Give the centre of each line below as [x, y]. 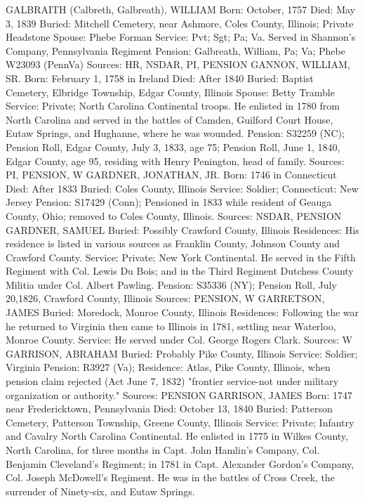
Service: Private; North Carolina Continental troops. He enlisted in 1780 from [173, 106]
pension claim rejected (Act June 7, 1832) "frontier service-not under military [172, 381]
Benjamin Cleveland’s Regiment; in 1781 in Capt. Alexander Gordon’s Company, [180, 463]
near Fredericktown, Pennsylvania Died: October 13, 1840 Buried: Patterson [169, 409]
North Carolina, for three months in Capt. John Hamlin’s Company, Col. [163, 450]
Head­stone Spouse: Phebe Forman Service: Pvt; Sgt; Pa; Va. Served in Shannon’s [181, 37]
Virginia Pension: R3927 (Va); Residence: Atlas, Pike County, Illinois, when [168, 367]
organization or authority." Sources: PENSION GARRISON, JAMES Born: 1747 [179, 394]
